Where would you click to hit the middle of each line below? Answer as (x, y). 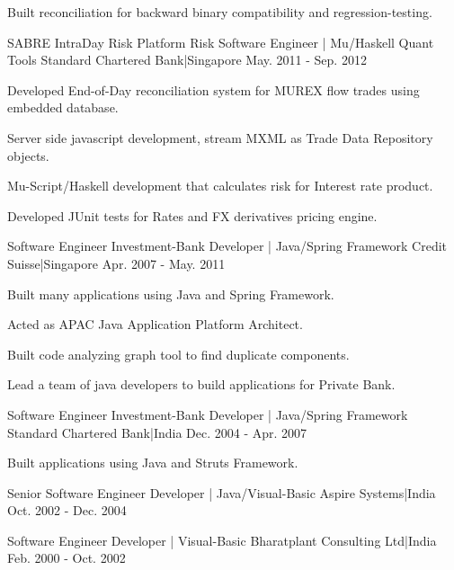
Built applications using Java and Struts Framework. (153, 463)
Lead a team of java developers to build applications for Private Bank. (201, 384)
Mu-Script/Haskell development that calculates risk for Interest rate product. (220, 186)
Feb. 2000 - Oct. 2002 (67, 558)
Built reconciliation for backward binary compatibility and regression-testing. (220, 12)
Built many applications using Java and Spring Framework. (171, 294)
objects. (28, 155)
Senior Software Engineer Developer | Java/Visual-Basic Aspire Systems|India (222, 492)
